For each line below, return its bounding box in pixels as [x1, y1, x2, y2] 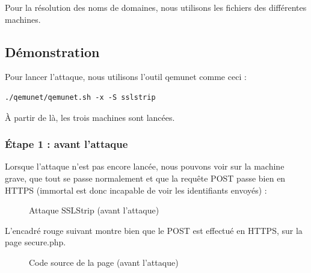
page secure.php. [5, 236, 66, 248]
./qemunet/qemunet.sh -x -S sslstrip [5, 93, 156, 102]
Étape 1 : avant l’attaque [5, 136, 128, 152]
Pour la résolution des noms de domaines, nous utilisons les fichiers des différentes [5, 1, 307, 13]
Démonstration [5, 42, 100, 61]
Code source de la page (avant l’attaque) [29, 256, 179, 268]
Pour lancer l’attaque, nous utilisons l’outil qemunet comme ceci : [5, 70, 247, 83]
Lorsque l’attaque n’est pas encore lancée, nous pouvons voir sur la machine [5, 160, 285, 173]
